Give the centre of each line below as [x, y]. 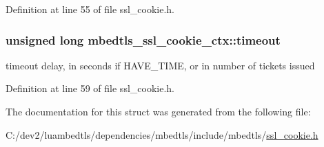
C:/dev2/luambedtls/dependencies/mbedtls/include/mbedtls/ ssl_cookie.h [162, 134]
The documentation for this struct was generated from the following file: [158, 111]
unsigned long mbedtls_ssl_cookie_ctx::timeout [143, 39]
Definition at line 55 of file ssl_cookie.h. [90, 9]
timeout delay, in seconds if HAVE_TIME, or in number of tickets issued [160, 65]
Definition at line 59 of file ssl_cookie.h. [90, 88]
